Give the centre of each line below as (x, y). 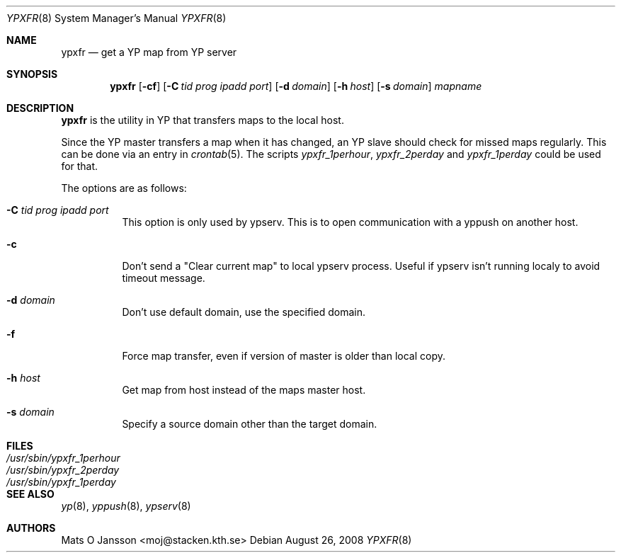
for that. (80, 166)
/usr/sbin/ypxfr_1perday (61, 482)
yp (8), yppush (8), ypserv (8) (126, 506)
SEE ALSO (30, 494)
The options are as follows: (124, 188)
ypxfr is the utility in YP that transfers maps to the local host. (203, 120)
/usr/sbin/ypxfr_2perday (63, 470)
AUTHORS (31, 528)
